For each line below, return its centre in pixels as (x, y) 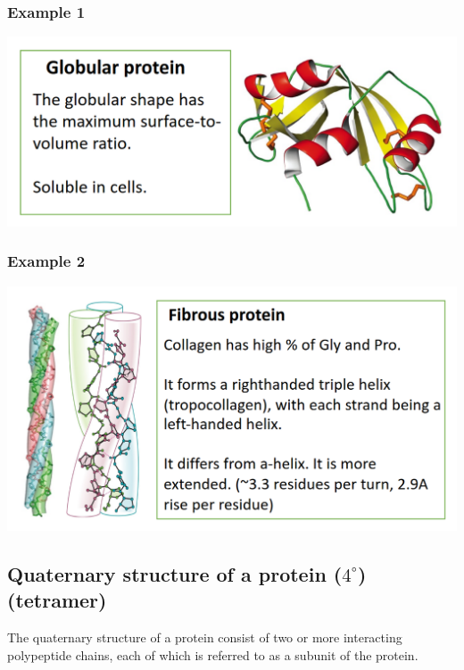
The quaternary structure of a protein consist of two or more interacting (205, 637)
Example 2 (46, 261)
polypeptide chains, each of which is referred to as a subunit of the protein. (213, 654)
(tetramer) (57, 600)
